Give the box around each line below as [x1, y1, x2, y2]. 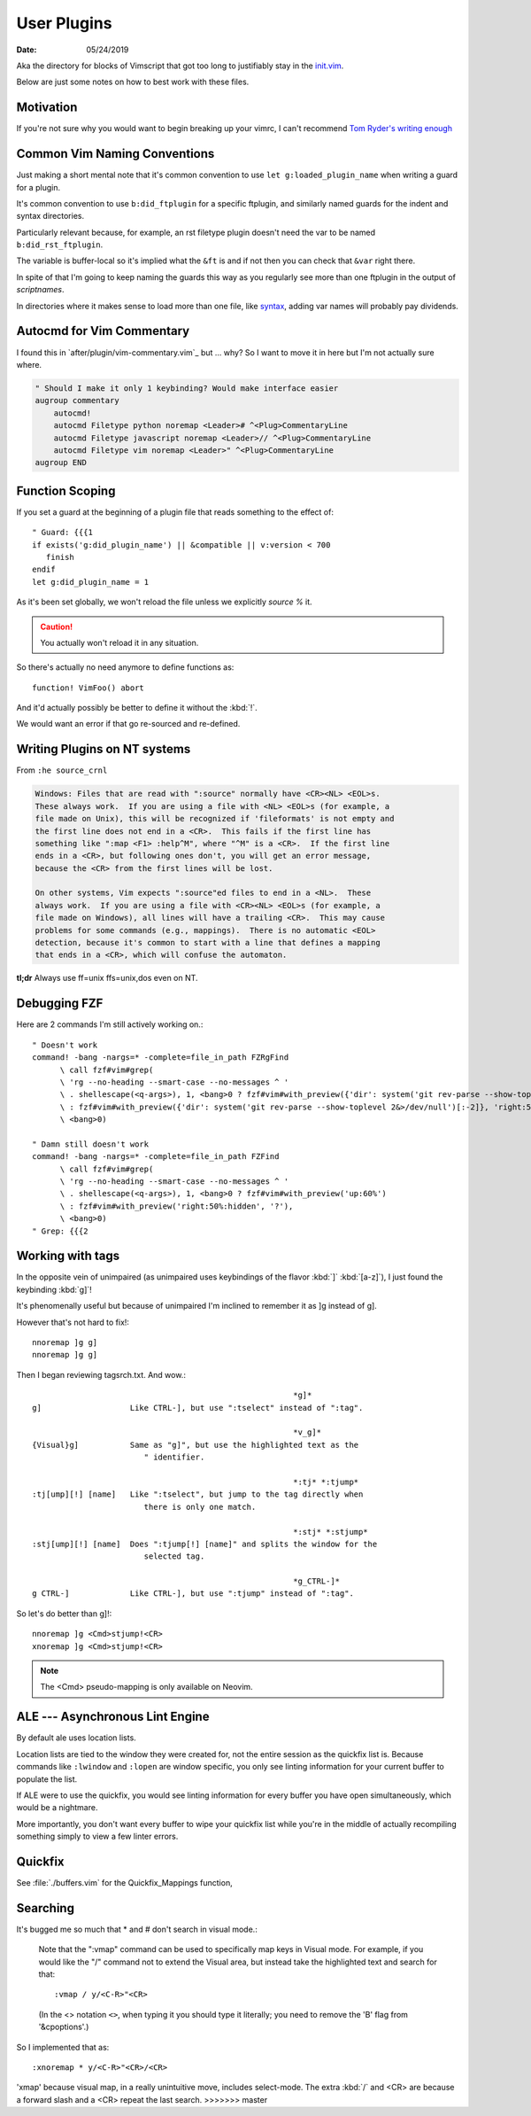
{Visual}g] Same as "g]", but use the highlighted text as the [32, 1440, 359, 1450]
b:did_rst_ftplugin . [16, 239, 104, 250]
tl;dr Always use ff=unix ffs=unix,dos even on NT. [16, 973, 198, 984]
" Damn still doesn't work [32, 1139, 150, 1149]
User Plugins [16, 13, 112, 33]
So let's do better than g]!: [16, 1608, 112, 1619]
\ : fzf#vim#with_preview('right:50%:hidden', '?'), [59, 1201, 294, 1211]
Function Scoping [16, 483, 116, 498]
